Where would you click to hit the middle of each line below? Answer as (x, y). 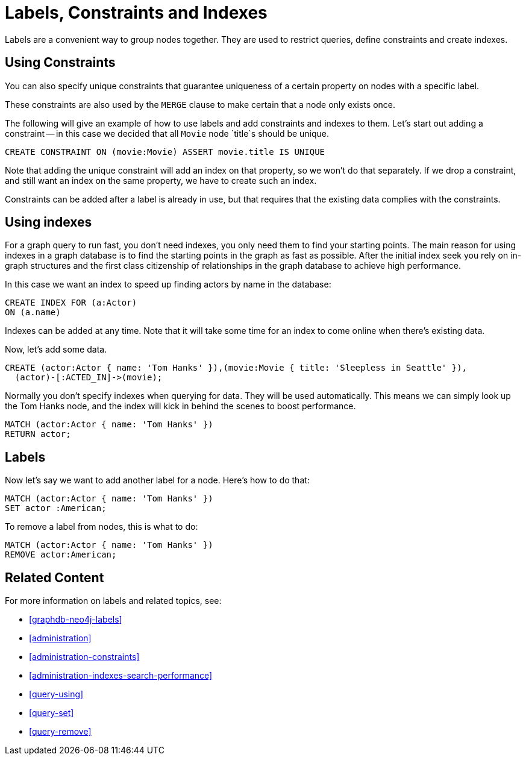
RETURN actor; (38, 434)
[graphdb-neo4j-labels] (76, 620)
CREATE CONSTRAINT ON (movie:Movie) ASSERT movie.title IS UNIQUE (165, 152)
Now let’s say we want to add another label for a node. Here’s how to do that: (157, 480)
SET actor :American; (56, 508)
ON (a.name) (33, 312)
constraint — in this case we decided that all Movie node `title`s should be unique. (167, 133)
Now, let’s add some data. (56, 350)
